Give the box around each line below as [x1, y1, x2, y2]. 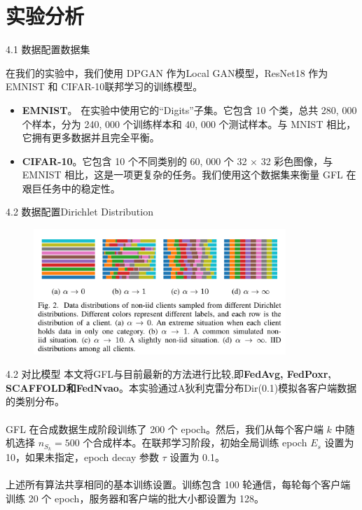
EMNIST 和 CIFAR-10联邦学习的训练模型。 [6, 79, 203, 94]
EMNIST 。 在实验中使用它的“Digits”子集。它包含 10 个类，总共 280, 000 [22, 102, 357, 117]
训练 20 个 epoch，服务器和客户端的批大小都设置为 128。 [6, 490, 265, 505]
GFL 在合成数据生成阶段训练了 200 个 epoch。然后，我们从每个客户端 [6, 421, 323, 436]
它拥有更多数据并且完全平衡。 [22, 130, 160, 145]
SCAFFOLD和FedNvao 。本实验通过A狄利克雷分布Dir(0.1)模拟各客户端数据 [6, 380, 357, 395]
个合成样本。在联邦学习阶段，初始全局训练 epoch [83, 435, 307, 450]
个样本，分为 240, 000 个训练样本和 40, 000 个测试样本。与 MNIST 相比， [22, 116, 356, 131]
